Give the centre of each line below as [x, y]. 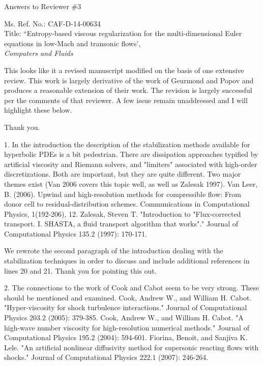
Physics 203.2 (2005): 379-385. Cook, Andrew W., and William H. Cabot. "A [124, 318]
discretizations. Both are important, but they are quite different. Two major [123, 174]
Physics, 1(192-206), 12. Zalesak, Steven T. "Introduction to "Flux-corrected [123, 213]
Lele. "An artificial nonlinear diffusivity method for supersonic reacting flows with [131, 347]
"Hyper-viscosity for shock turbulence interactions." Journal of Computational [126, 307]
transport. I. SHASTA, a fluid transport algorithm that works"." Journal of [121, 224]
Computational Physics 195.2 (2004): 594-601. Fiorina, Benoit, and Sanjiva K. [126, 337]
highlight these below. [38, 110]
